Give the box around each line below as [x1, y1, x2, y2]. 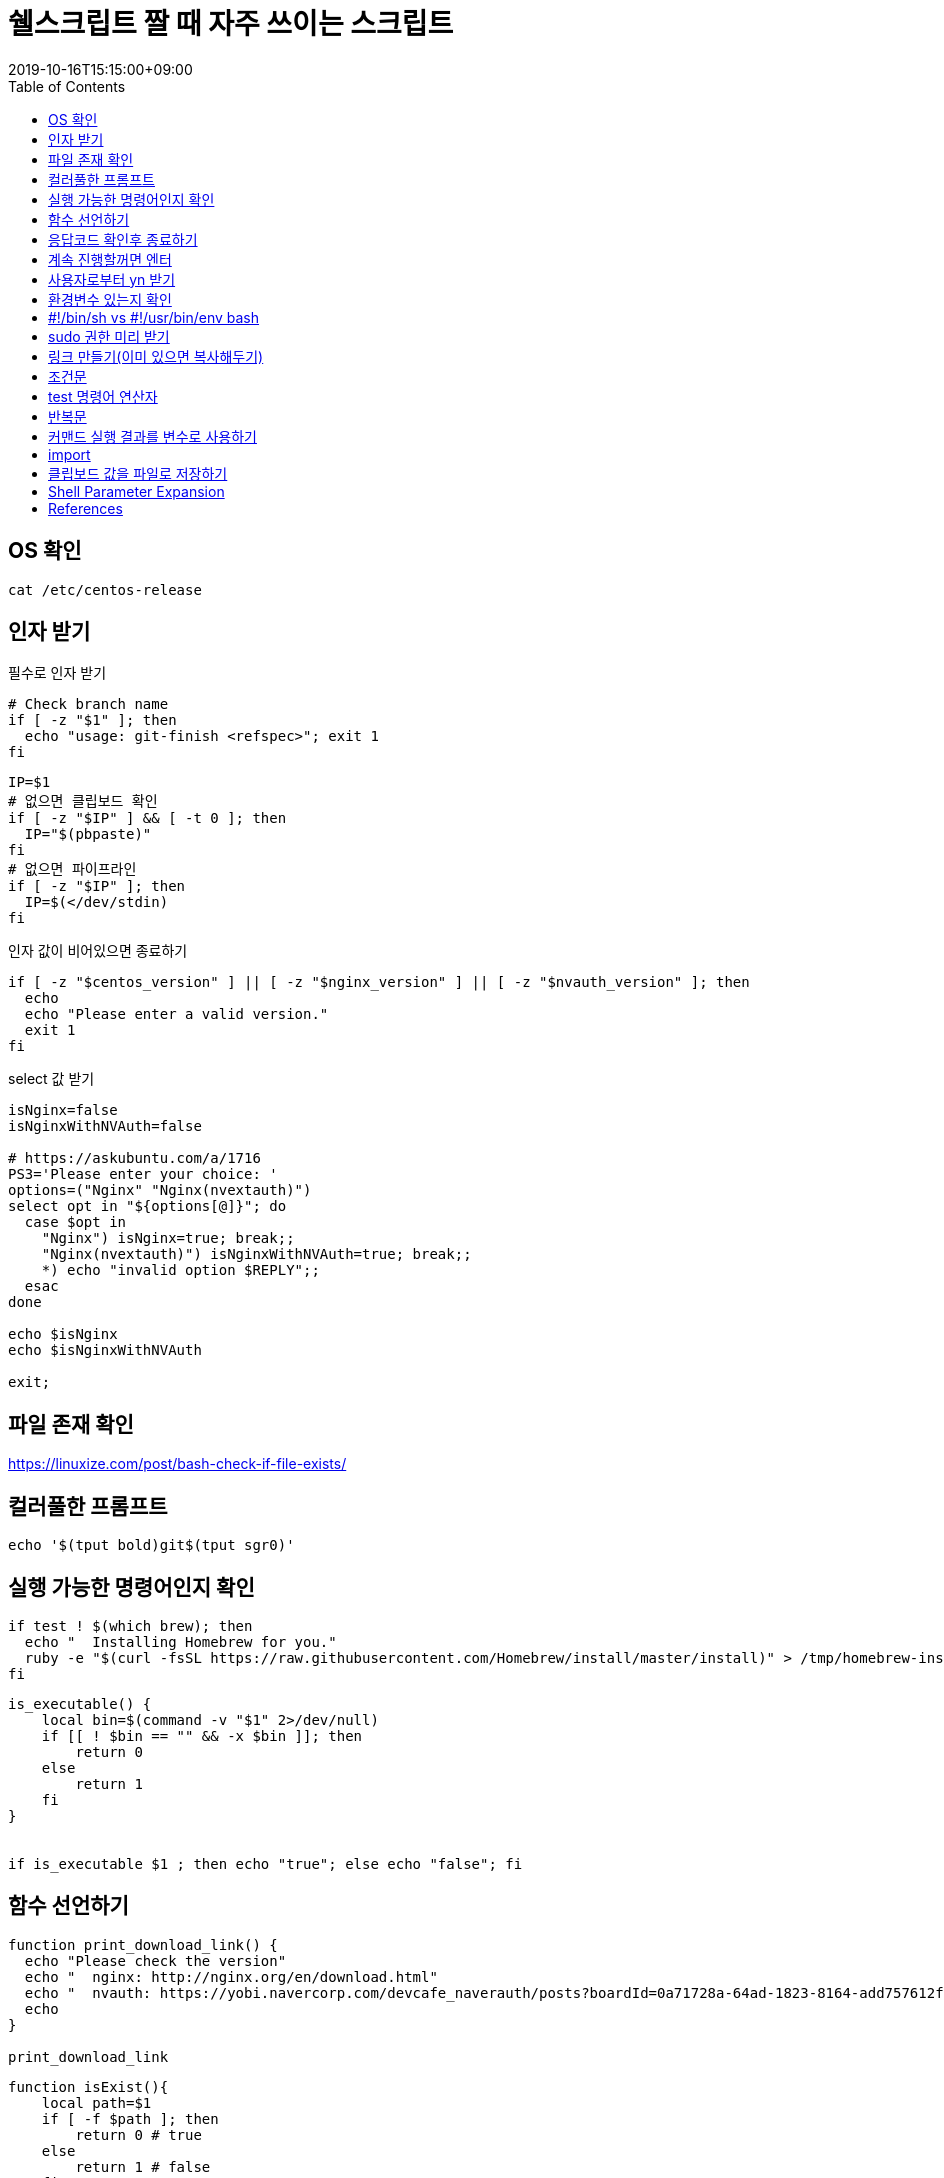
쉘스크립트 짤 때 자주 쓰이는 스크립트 [8, 7, 454, 41]
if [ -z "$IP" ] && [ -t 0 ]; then [8, 810, 287, 827]
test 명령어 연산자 [48, 387, 158, 405]
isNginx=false [8, 1102, 118, 1119]
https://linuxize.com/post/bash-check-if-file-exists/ [8, 1455, 347, 1473]
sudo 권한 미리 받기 [48, 327, 170, 345]
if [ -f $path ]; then [41, 2110, 219, 2127]
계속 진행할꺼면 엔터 [48, 250, 172, 268]
